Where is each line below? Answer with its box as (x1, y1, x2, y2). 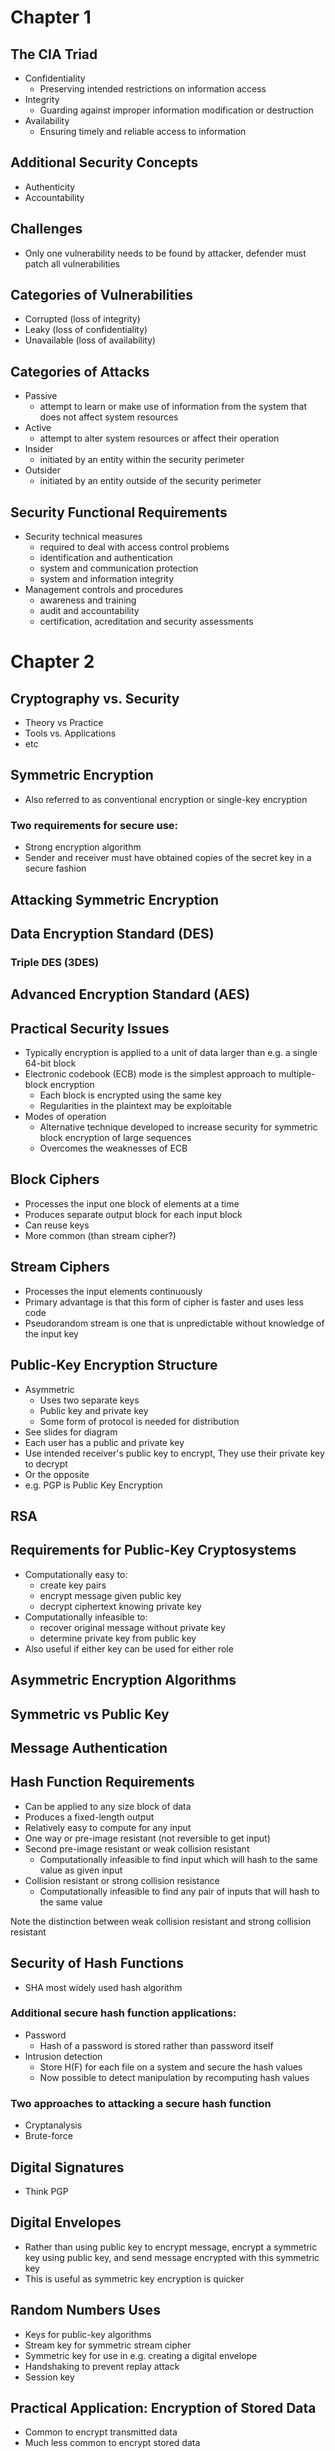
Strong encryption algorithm (24, 841, 142, 853)
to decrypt (24, 1457, 68, 1470)
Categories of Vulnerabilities (10, 287, 194, 304)
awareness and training (39, 594, 137, 606)
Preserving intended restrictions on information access (39, 83, 267, 95)
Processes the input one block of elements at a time (24, 1197, 240, 1210)
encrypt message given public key (39, 1589, 182, 1601)
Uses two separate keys (39, 1394, 140, 1406)
